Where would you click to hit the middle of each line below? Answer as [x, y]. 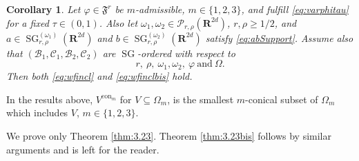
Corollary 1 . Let [43, 9]
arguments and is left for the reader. [83, 149]
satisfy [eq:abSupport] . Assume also [279, 37]
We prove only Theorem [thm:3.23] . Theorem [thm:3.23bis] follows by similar [169, 135]
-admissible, [160, 9]
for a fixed [28, 22]
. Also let [118, 22]
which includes [37, 112]
